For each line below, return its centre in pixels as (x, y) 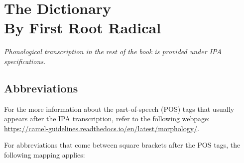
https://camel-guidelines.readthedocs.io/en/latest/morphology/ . (102, 128)
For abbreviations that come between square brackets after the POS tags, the (122, 145)
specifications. (25, 61)
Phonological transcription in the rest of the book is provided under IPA (113, 51)
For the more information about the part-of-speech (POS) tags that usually (119, 109)
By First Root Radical (83, 28)
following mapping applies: (45, 155)
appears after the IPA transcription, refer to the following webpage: (107, 119)
